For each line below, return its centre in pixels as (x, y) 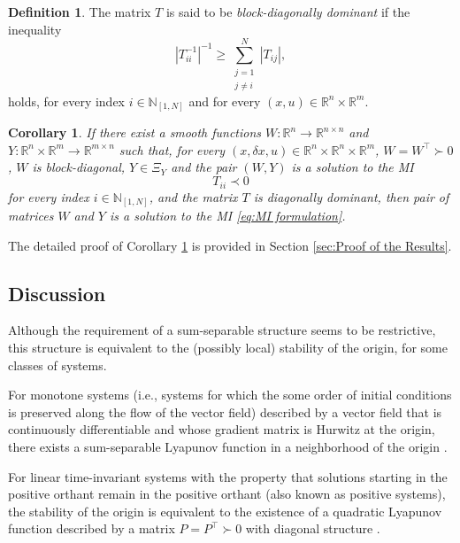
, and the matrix (193, 196)
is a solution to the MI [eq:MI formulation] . (227, 216)
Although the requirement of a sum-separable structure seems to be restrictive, (222, 330)
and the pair (204, 167)
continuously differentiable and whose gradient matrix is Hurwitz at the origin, (222, 429)
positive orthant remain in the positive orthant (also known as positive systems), (227, 494)
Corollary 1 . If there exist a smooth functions (135, 132)
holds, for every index (67, 101)
